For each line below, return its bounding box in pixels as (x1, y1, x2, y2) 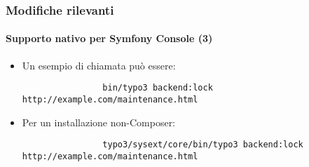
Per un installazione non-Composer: (22, 114, 176, 129)
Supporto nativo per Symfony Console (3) (6, 31, 213, 46)
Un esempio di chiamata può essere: (22, 58, 176, 72)
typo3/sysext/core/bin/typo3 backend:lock (102, 140, 303, 150)
